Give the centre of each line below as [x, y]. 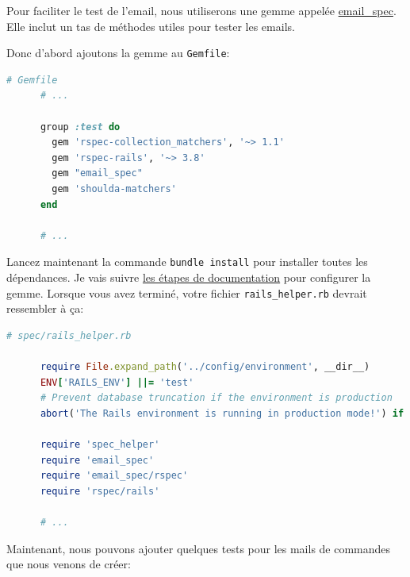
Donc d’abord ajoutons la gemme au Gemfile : [118, 53]
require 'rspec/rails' [100, 491]
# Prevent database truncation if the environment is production [216, 398]
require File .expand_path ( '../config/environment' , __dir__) [205, 367]
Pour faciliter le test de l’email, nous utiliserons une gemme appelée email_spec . [201, 10]
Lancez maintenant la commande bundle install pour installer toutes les [187, 262]
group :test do [80, 127]
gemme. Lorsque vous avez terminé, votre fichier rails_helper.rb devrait [187, 292]
